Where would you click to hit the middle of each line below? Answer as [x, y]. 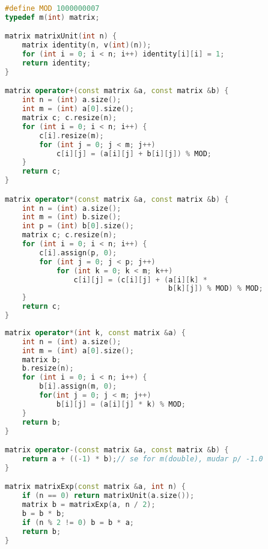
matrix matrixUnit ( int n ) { [61, 36]
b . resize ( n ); [48, 369]
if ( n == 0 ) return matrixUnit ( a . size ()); [108, 496]
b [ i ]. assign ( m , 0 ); [78, 387]
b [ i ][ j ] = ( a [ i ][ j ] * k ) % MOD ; [121, 404]
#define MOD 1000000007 [52, 8]
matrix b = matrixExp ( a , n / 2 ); [89, 505]
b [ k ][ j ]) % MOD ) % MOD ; [216, 289]
